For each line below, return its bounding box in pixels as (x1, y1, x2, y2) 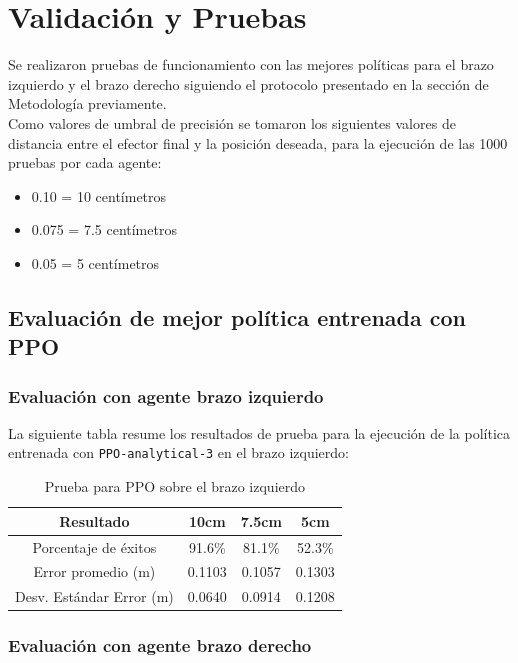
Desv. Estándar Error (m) (15, 586, 174, 607)
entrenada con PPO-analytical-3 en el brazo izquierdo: (8, 442, 350, 463)
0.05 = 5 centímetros (31, 252, 160, 273)
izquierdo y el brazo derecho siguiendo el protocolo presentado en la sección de (8, 73, 489, 94)
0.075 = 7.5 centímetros (31, 219, 177, 240)
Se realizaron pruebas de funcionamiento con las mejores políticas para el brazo (8, 54, 494, 75)
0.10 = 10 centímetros (31, 185, 167, 206)
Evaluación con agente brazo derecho (8, 633, 312, 658)
